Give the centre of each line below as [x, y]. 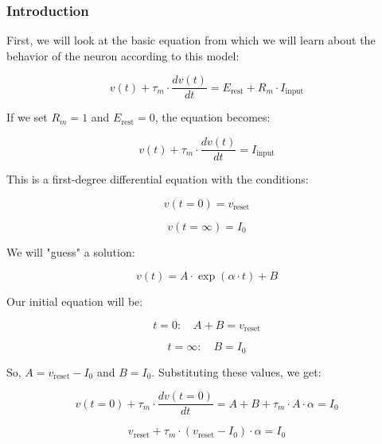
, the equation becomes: [212, 117]
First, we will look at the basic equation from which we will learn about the [191, 40]
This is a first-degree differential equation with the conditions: [158, 179]
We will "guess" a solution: [71, 251]
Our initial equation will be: [75, 301]
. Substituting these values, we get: [236, 371]
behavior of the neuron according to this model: [123, 55]
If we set [27, 117]
